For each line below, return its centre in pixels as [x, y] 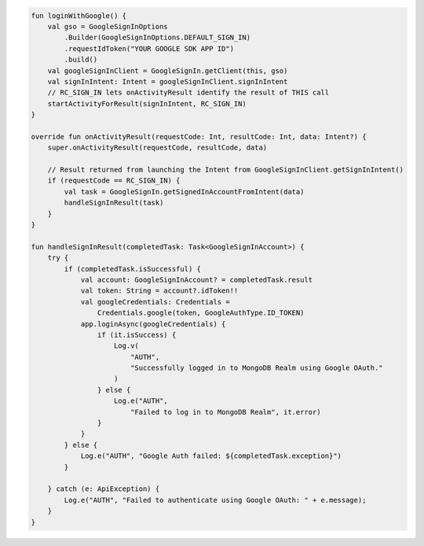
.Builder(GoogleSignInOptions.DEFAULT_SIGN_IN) [157, 38]
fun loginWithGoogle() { [79, 15]
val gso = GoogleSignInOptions [108, 26]
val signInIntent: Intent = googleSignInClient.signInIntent [168, 81]
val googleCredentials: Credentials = [155, 302]
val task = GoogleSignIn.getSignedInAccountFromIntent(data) [184, 192]
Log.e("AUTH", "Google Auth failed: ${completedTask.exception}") [211, 456]
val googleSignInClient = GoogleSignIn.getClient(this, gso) [168, 70]
